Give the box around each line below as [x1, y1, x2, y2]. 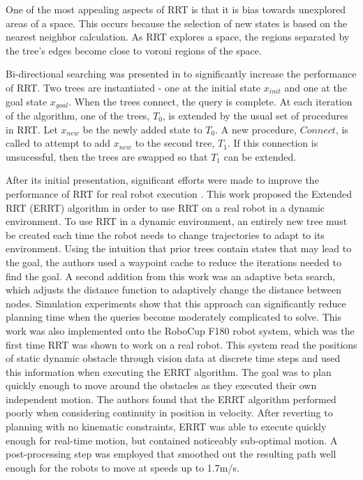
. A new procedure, [215, 122, 297, 136]
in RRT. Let [6, 122, 58, 136]
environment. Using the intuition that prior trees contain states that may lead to [6, 241, 352, 256]
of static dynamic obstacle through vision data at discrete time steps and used [6, 351, 341, 365]
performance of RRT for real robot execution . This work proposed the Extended [6, 186, 353, 201]
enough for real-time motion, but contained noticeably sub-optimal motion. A [6, 432, 338, 447]
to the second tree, [135, 136, 215, 150]
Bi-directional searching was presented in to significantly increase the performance [6, 66, 357, 81]
